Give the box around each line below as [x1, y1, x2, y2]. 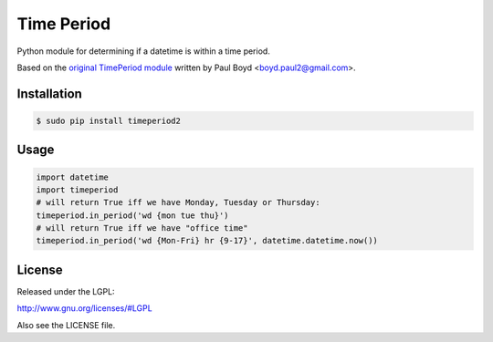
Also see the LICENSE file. [16, 319, 116, 330]
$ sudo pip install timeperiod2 [36, 115, 182, 126]
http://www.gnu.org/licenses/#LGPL [16, 303, 152, 314]
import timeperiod [36, 184, 119, 195]
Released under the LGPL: [16, 285, 115, 296]
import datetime [36, 171, 110, 182]
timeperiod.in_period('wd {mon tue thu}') [36, 210, 229, 221]
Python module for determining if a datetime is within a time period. [16, 46, 271, 57]
